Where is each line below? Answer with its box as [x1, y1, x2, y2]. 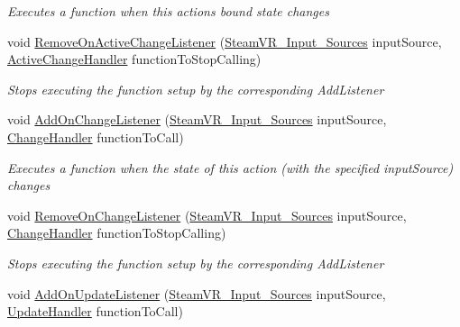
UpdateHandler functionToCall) [7, 302, 183, 321]
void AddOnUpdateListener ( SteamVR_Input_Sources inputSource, [7, 284, 386, 303]
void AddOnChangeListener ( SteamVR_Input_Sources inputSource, [7, 110, 387, 129]
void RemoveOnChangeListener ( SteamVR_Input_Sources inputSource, [7, 205, 407, 224]
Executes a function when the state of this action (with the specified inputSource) [7, 158, 454, 177]
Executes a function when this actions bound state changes [7, 2, 329, 20]
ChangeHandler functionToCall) [7, 127, 184, 146]
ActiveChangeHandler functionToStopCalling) [7, 50, 262, 68]
